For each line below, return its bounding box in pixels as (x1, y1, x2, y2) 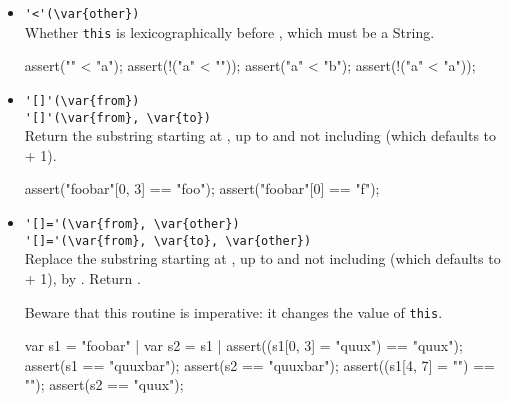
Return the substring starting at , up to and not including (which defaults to (24, 125, 497, 146)
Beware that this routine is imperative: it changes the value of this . (24, 301, 443, 322)
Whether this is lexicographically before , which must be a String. (24, 21, 435, 42)
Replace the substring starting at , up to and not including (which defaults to (24, 248, 501, 269)
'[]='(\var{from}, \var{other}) (24, 217, 240, 231)
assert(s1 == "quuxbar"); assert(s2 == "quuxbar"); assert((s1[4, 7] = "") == (24, 354, 495, 375)
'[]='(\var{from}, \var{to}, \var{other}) (24, 233, 312, 248)
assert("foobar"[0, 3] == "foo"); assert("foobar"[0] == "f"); (24, 178, 380, 199)
